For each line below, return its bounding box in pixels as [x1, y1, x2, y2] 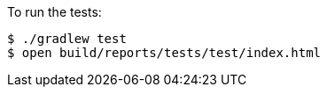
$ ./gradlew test [7, 32, 127, 46]
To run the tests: [7, 4, 102, 19]
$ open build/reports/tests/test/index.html [7, 46, 322, 60]
